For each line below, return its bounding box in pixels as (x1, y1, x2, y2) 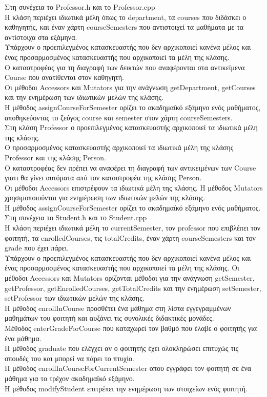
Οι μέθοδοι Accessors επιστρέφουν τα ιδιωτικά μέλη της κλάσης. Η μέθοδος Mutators (5, 182, 263, 193)
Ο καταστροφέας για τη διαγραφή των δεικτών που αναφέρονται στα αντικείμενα (5, 61, 245, 72)
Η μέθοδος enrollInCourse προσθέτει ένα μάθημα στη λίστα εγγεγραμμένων (5, 302, 231, 313)
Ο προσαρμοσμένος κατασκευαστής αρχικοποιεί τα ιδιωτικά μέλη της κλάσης (5, 142, 234, 153)
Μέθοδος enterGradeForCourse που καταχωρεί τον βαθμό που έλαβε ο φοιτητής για (5, 323, 257, 333)
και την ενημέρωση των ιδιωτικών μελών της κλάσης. (5, 92, 164, 102)
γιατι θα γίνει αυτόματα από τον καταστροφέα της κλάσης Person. (5, 172, 202, 183)
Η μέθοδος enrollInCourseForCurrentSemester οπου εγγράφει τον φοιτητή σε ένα (5, 363, 252, 373)
